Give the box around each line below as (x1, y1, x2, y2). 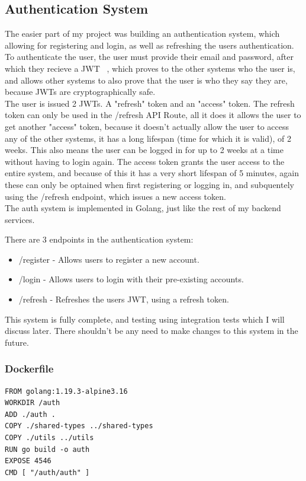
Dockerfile (5, 361, 54, 376)
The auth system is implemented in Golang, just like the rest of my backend (5, 202, 281, 214)
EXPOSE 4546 (5, 457, 51, 466)
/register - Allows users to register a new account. (18, 253, 199, 265)
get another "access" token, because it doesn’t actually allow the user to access (5, 120, 289, 132)
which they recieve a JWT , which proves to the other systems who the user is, (5, 62, 295, 74)
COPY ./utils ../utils (5, 434, 94, 442)
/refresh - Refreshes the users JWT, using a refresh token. (18, 293, 229, 305)
